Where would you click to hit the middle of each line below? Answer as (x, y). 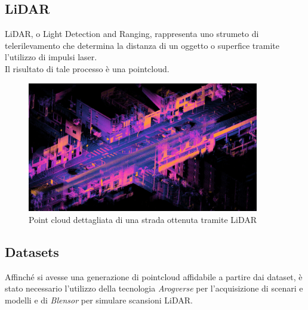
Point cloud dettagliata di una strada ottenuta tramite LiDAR (143, 219)
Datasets (32, 251)
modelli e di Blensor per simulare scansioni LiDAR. (99, 300)
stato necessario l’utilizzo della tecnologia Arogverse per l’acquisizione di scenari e (154, 288)
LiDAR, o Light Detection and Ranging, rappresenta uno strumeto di (132, 34)
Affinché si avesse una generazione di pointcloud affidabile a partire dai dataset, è (154, 276)
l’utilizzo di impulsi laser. (51, 57)
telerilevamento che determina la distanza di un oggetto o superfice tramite (142, 45)
